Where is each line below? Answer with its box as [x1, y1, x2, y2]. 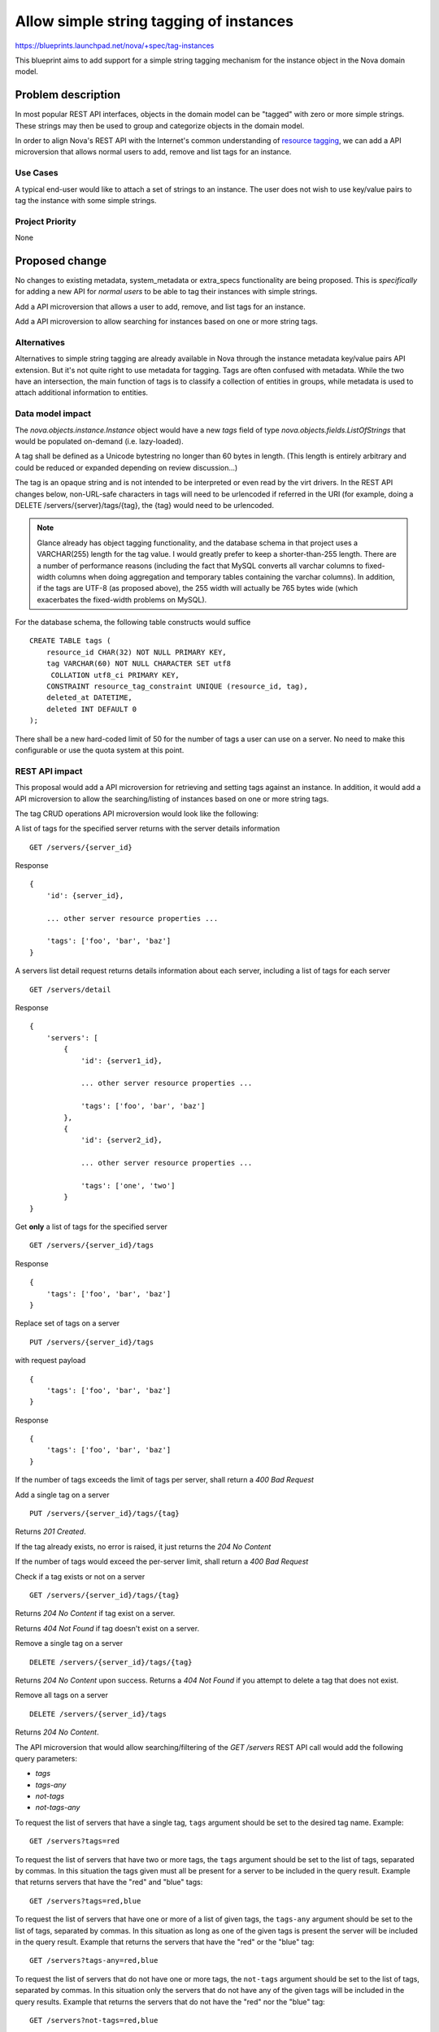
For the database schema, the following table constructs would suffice [15, 618, 251, 627]
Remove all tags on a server [15, 1691, 109, 1700]
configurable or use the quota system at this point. [15, 745, 185, 755]
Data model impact [15, 408, 92, 419]
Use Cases [15, 167, 59, 179]
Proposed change [15, 254, 107, 267]
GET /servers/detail [29, 984, 111, 994]
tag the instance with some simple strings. [15, 195, 157, 205]
